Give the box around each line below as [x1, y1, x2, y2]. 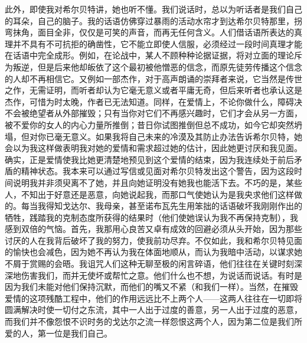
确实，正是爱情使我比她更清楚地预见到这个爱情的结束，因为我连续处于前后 [5, 153, 294, 165]
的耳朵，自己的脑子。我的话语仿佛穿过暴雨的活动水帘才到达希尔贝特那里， [5, 14, 294, 27]
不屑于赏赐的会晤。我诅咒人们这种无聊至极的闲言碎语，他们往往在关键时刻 [5, 257, 294, 270]
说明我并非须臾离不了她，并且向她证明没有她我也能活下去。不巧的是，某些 [12, 176, 302, 188]
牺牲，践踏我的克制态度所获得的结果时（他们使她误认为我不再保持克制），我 [5, 211, 298, 223]
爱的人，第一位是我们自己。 [5, 326, 112, 339]
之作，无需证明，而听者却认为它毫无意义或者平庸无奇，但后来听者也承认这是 [5, 84, 302, 96]
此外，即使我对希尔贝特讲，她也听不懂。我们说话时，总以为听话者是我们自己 [5, 3, 302, 15]
